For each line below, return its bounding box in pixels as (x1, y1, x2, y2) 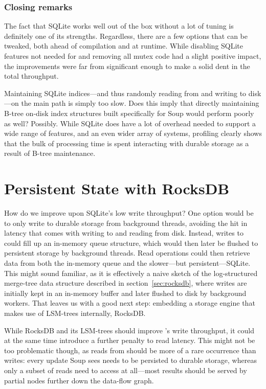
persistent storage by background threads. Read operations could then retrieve (4, 247, 250, 258)
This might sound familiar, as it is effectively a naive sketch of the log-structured (4, 267, 258, 278)
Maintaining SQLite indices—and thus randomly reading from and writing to (4, 87, 247, 98)
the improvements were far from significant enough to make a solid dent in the (4, 60, 250, 71)
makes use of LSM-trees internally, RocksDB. (4, 308, 146, 318)
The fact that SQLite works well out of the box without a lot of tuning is (4, 20, 234, 31)
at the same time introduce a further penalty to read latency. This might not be (4, 335, 255, 346)
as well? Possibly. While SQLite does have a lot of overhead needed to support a (4, 118, 256, 128)
